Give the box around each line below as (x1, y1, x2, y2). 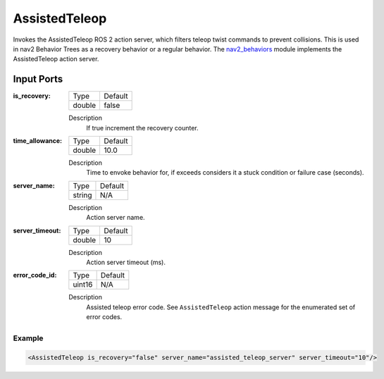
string (73, 190, 92, 200)
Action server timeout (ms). (86, 258, 166, 266)
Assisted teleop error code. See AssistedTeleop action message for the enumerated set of (86, 303, 356, 311)
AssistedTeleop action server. (13, 55, 99, 63)
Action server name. (86, 213, 145, 222)
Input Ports (13, 73, 63, 85)
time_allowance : (13, 137, 63, 145)
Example (13, 333, 44, 343)
